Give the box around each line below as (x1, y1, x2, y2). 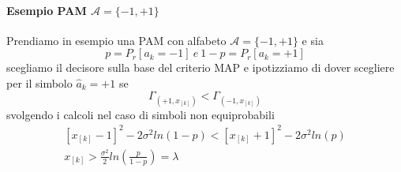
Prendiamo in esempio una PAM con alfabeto (6, 32, 227, 48)
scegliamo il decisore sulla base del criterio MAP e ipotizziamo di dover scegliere (6, 59, 395, 76)
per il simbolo (6, 74, 73, 91)
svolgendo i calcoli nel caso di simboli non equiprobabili (6, 106, 275, 122)
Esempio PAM (6, 2, 87, 18)
